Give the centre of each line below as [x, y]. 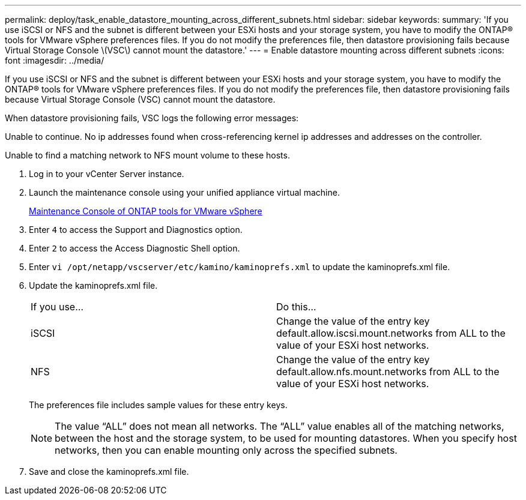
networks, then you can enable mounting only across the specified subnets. [226, 450]
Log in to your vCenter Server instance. [107, 174]
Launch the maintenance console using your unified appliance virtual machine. [184, 192]
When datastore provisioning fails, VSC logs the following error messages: [152, 118]
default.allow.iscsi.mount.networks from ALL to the [391, 333]
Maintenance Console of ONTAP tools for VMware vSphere [146, 211]
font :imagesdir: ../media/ [55, 60]
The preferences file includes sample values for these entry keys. [158, 405]
